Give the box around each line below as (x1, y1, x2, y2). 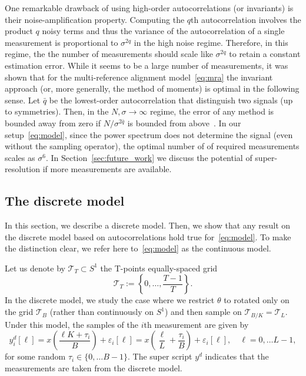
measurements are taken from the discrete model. (5, 361, 182, 374)
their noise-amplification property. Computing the (5, 13, 185, 25)
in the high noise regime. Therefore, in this (134, 36, 288, 48)
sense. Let (5, 93, 41, 106)
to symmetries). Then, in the (5, 105, 109, 117)
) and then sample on (165, 305, 242, 318)
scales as (5, 151, 35, 163)
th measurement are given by (144, 318, 249, 330)
